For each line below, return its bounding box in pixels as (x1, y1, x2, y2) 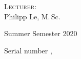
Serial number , (4, 45, 52, 55)
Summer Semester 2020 (4, 28, 77, 39)
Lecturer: (4, 1, 36, 11)
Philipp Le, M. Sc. (4, 11, 60, 21)
